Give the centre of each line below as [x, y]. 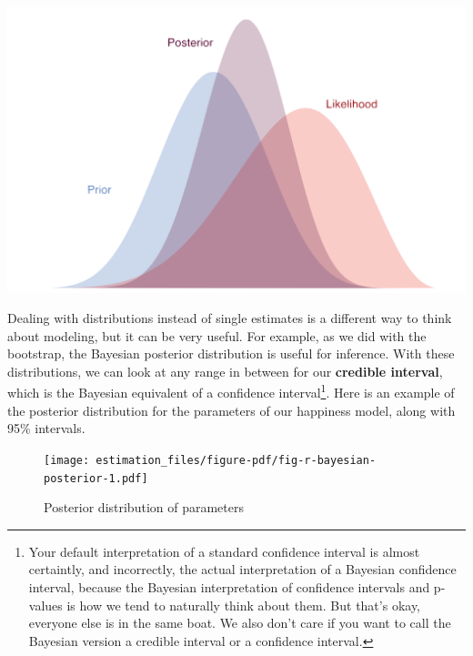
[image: [67, 460]
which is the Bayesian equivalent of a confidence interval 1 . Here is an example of [231, 391]
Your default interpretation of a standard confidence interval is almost [224, 551]
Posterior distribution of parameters [144, 507]
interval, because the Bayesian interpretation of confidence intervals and [229, 587]
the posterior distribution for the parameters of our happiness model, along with [231, 410]
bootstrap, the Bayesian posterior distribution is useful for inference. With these [231, 353]
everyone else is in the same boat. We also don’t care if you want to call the [240, 623]
